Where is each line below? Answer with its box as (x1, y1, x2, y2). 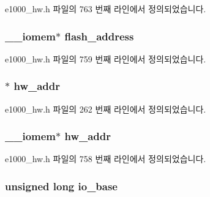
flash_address (64, 28, 134, 43)
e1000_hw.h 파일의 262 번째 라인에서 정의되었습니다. (5, 102, 206, 115)
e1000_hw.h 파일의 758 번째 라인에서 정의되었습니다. (5, 152, 206, 165)
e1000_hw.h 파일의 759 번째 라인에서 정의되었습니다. (5, 52, 206, 65)
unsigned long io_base (5, 178, 118, 193)
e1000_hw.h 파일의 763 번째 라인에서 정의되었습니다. (5, 2, 206, 15)
